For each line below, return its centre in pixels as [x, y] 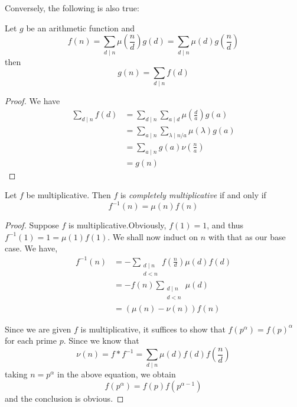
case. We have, [31, 248]
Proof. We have [32, 101]
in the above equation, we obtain [117, 374]
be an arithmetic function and [81, 28]
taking [16, 374]
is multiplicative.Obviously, [118, 225]
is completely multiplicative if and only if [193, 195]
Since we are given [38, 329]
